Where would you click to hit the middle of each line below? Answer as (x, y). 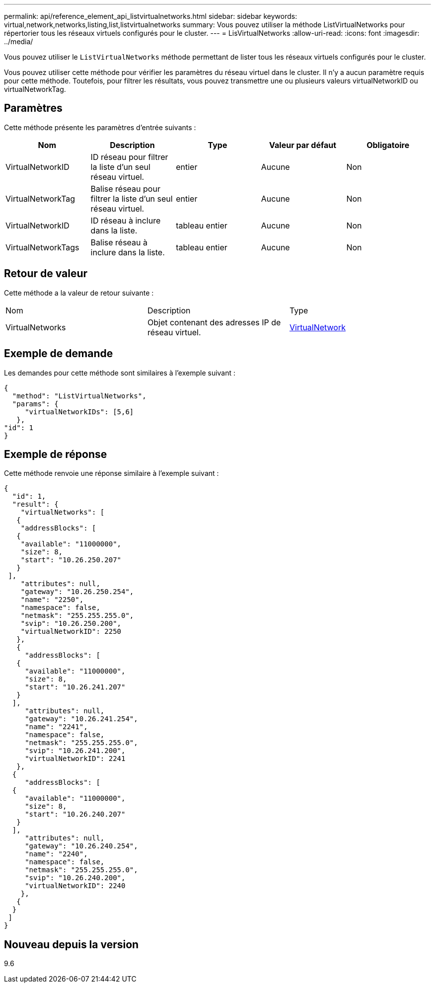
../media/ (19, 41)
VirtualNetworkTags (42, 247)
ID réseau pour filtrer (129, 157)
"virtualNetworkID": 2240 (75, 886)
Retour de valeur (46, 274)
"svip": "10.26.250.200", (71, 624)
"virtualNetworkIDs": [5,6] (79, 412)
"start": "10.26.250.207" (71, 560)
